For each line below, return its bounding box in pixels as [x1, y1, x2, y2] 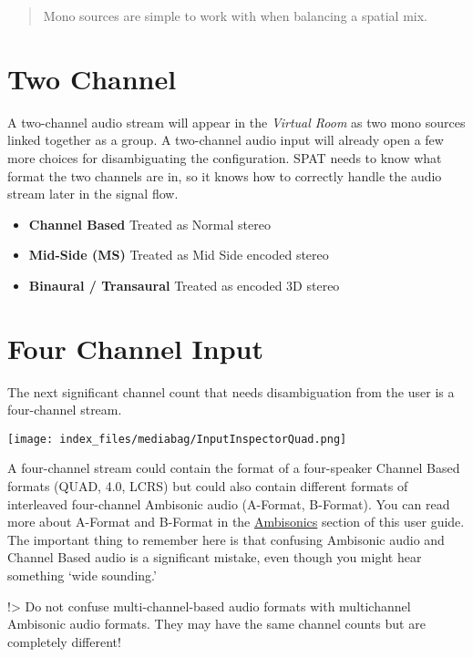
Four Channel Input [7, 329, 263, 366]
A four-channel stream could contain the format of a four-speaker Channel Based [7, 458, 460, 477]
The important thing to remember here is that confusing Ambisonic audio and [7, 529, 445, 549]
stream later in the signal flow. [7, 184, 179, 203]
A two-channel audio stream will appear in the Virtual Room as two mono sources [7, 112, 466, 131]
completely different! [7, 631, 121, 651]
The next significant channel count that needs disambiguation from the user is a [7, 382, 455, 401]
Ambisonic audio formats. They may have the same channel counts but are [7, 614, 426, 633]
